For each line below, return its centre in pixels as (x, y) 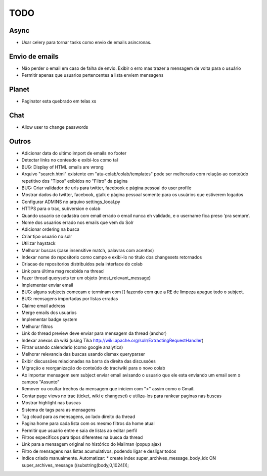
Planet (19, 89)
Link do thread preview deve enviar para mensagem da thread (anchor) (94, 333)
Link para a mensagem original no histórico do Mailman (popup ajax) (91, 444)
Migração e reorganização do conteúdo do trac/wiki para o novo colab (93, 368)
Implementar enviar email (47, 285)
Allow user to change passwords (55, 127)
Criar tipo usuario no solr (47, 236)
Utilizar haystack (39, 243)
